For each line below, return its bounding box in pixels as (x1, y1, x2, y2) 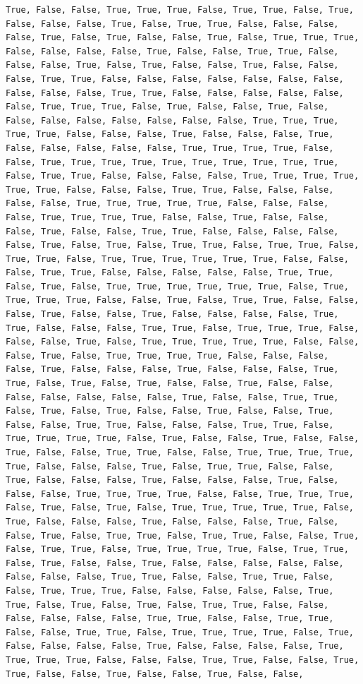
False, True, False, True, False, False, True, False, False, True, (6, 406, 334, 416)
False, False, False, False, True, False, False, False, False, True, (6, 641, 344, 652)
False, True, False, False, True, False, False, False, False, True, (6, 309, 339, 320)
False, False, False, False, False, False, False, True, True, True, (6, 115, 339, 126)
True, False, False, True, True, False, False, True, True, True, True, (6, 448, 354, 457)
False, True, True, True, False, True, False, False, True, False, (6, 102, 329, 112)
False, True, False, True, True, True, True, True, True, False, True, (6, 281, 349, 292)
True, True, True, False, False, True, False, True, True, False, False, (6, 295, 359, 306)
